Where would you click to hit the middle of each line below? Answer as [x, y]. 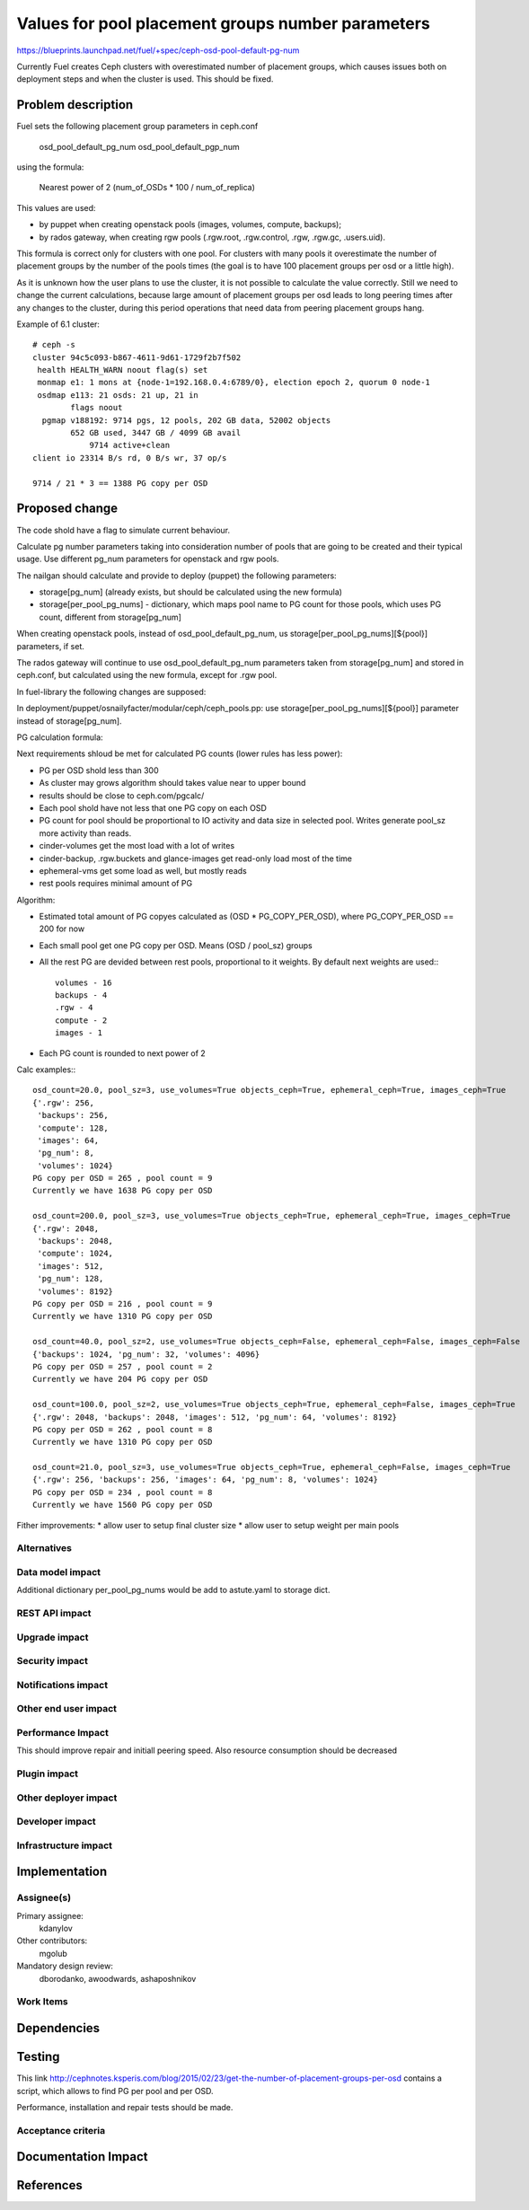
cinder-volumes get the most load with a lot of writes [137, 846]
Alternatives [44, 1548]
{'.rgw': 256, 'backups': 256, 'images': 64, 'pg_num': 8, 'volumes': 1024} [206, 1480]
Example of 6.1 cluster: [58, 324]
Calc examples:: [46, 1070]
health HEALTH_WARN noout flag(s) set [123, 370]
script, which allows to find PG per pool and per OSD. [115, 2091]
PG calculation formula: [60, 737]
